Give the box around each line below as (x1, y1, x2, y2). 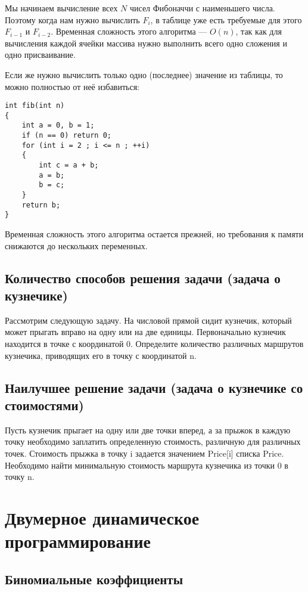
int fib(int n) (5, 101, 65, 110)
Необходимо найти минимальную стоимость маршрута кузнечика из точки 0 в (5, 458, 288, 471)
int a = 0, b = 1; (21, 121, 95, 130)
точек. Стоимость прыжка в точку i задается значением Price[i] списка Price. (5, 447, 284, 459)
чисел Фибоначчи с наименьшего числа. (129, 2, 275, 14)
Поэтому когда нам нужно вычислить (5, 13, 140, 26)
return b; (21, 200, 61, 209)
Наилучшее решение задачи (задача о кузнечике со (5, 378, 303, 396)
